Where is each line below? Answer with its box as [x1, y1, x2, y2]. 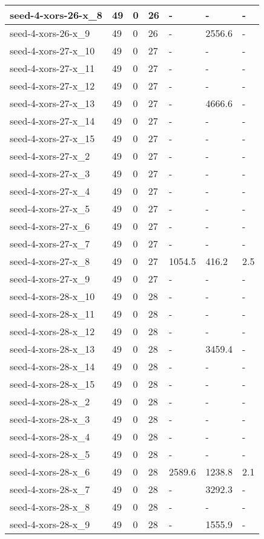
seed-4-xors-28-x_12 [10, 324, 95, 338]
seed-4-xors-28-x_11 [10, 307, 95, 321]
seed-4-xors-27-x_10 [10, 44, 95, 57]
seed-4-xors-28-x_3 [10, 412, 90, 426]
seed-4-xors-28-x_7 [10, 482, 90, 496]
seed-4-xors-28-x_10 [10, 289, 95, 303]
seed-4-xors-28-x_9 [10, 517, 90, 531]
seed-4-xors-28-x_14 [10, 359, 95, 373]
